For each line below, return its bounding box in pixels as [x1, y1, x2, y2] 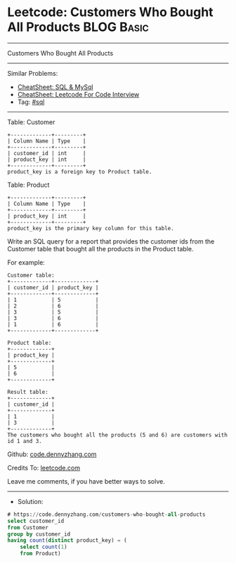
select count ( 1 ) [20, 543, 68, 551]
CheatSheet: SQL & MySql [17, 82, 93, 91]
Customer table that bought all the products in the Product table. [7, 244, 194, 253]
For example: [7, 258, 46, 267]
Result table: [7, 388, 49, 395]
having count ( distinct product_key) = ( [7, 537, 128, 544]
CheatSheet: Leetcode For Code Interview [17, 90, 140, 98]
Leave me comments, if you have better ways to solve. [7, 477, 165, 485]
